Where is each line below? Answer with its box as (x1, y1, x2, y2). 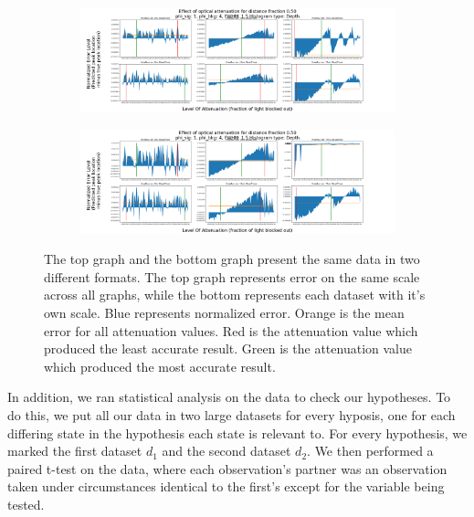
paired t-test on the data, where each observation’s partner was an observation (7, 459, 448, 478)
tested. (7, 495, 45, 513)
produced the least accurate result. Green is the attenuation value (44, 339, 412, 358)
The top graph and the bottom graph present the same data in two (44, 249, 420, 269)
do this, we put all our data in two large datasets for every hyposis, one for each (7, 406, 456, 425)
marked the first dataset (7, 441, 142, 460)
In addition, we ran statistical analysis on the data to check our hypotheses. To (7, 387, 451, 406)
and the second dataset (162, 441, 291, 460)
